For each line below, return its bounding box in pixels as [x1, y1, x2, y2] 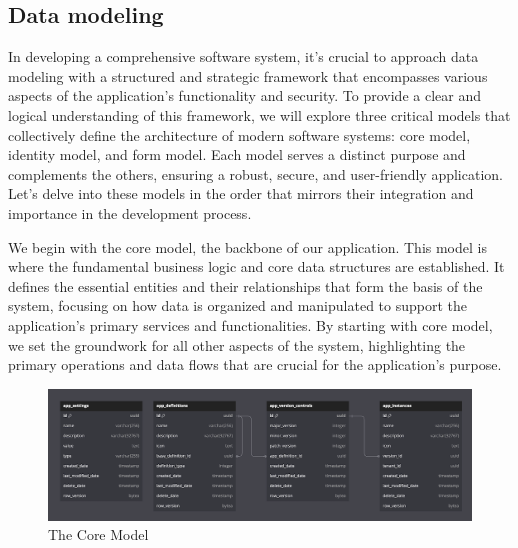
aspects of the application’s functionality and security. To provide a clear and [8, 85, 481, 106]
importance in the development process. [8, 202, 252, 223]
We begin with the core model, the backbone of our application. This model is [8, 236, 487, 257]
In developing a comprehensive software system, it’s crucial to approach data [8, 46, 479, 67]
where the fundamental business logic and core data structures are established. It [8, 256, 505, 277]
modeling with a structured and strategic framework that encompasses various [8, 65, 488, 86]
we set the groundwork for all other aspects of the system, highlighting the [8, 334, 466, 355]
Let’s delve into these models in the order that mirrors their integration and [8, 183, 474, 204]
